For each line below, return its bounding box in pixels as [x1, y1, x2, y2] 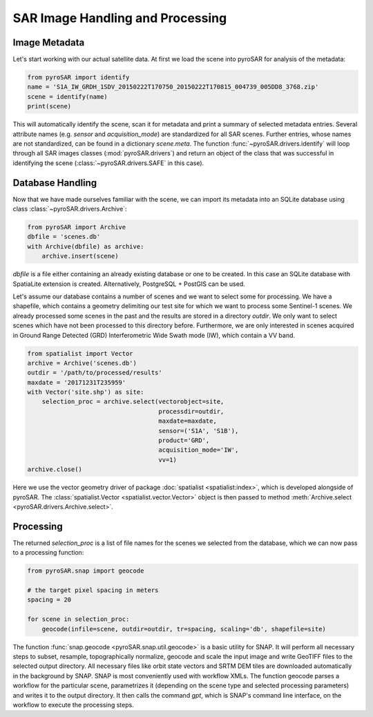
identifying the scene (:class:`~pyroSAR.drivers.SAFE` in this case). [12, 159, 204, 167]
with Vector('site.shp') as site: [27, 388, 144, 396]
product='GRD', [158, 437, 210, 445]
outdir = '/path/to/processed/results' [27, 369, 162, 376]
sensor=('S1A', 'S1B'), [158, 427, 239, 434]
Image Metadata [12, 37, 85, 48]
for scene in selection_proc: [27, 615, 130, 623]
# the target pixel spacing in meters [27, 586, 159, 594]
